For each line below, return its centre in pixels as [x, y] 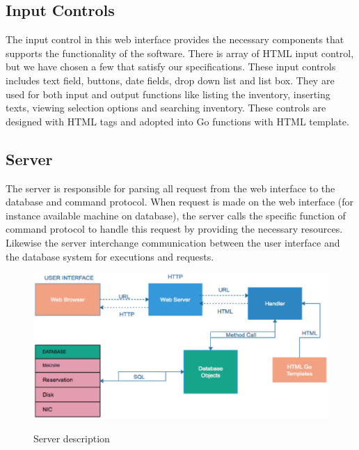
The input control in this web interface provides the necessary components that [175, 39]
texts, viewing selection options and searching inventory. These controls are [166, 108]
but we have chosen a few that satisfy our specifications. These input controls [171, 67]
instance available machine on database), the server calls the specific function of [176, 215]
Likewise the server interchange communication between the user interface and [173, 242]
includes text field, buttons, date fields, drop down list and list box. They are [170, 80]
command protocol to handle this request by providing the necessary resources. [174, 229]
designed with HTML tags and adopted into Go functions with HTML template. [177, 121]
